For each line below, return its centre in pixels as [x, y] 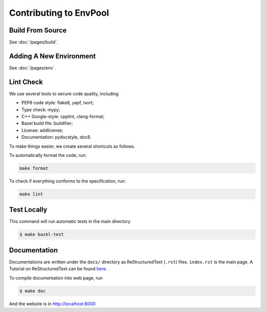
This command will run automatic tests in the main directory [70, 221]
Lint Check [26, 82]
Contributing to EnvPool [59, 13]
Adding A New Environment [52, 56]
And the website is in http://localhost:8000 [52, 304]
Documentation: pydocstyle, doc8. [56, 137]
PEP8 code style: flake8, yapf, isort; [58, 103]
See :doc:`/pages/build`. [34, 42]
